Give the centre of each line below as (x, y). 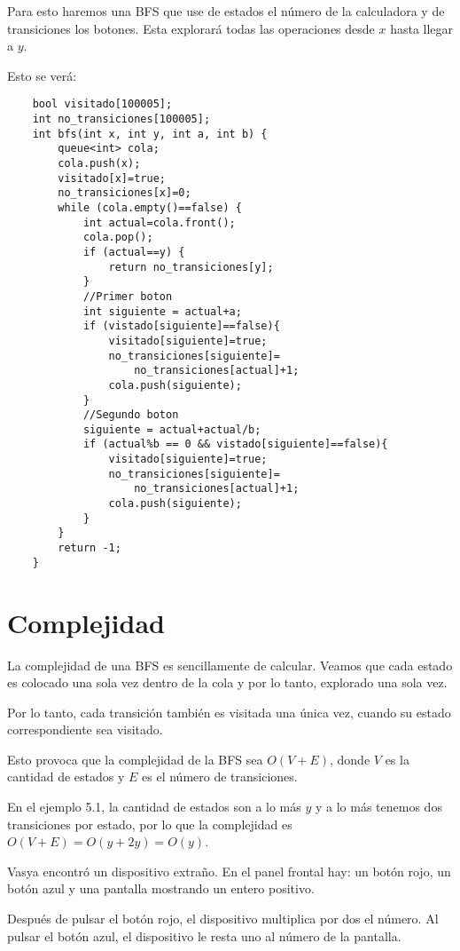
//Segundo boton (131, 415)
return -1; (90, 548)
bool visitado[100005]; (102, 104)
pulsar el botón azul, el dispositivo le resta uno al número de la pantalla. (204, 935)
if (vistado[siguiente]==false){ (181, 326)
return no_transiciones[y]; (191, 267)
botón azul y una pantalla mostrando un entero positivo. (161, 888)
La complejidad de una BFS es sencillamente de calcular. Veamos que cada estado (230, 665)
